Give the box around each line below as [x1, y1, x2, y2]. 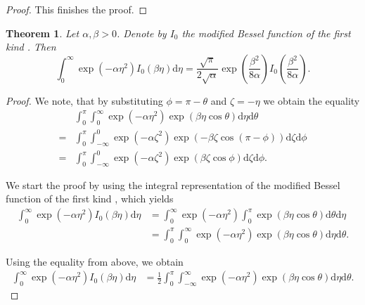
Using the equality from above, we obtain [6, 254, 184, 268]
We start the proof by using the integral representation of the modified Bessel [6, 177, 340, 192]
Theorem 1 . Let [6, 25, 79, 40]
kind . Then [6, 39, 56, 54]
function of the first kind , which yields [6, 191, 174, 206]
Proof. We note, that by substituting [6, 93, 163, 108]
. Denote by [116, 25, 167, 40]
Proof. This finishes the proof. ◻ [6, 2, 148, 16]
